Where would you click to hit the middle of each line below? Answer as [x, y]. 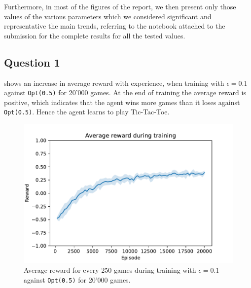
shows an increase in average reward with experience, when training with [114, 83]
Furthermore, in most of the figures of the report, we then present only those [120, 6]
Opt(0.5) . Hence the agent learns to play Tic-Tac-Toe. [87, 112]
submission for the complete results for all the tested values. [95, 35]
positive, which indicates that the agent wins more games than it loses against [122, 102]
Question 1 [32, 62]
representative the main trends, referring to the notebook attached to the [115, 26]
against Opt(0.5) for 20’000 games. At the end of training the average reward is [125, 92]
